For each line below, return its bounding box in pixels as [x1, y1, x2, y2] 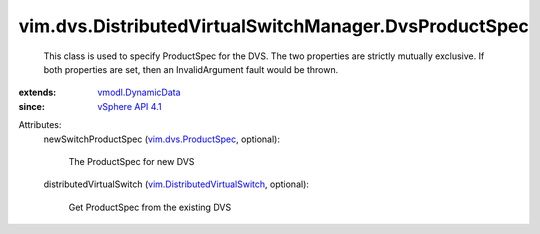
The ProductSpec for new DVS [68, 155, 195, 167]
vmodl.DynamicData [97, 86, 181, 99]
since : [18, 100, 45, 112]
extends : [18, 86, 57, 99]
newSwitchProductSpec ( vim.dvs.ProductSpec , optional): [43, 133, 280, 145]
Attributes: [18, 119, 62, 131]
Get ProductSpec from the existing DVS [68, 201, 232, 213]
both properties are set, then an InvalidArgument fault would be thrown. [43, 63, 339, 75]
